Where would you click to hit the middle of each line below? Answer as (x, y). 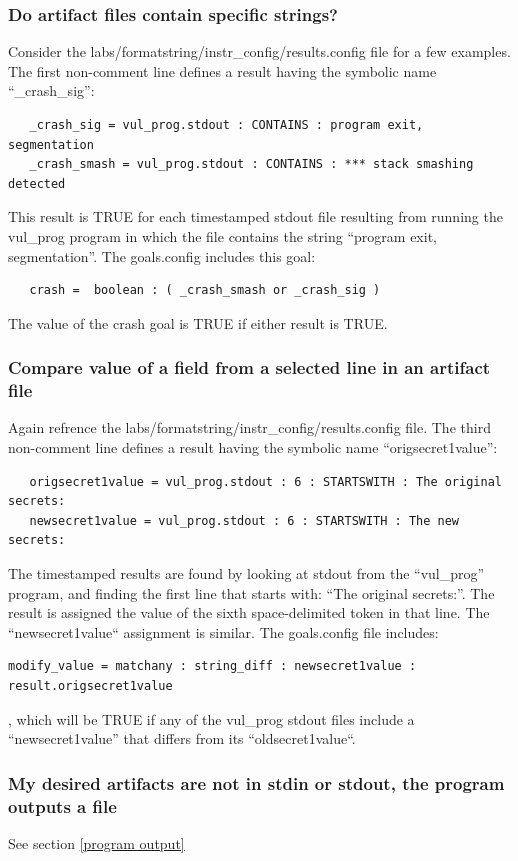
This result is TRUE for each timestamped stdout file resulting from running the (255, 216)
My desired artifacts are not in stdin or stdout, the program (256, 782)
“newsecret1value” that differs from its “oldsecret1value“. (182, 738)
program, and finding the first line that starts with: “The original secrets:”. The (251, 592)
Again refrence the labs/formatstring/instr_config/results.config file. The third (249, 427)
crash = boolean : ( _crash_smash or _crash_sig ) (205, 290)
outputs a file (62, 805)
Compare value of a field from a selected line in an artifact (249, 367)
